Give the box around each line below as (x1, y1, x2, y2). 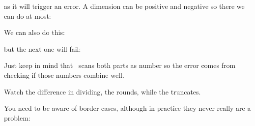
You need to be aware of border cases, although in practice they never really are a (4, 103, 251, 113)
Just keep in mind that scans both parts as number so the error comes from (4, 60, 236, 70)
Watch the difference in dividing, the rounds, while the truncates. (4, 86, 201, 96)
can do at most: (4, 10, 51, 21)
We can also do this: (4, 27, 65, 37)
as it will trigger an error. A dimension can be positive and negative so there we (4, 1, 245, 11)
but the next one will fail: (4, 43, 81, 54)
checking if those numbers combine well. (4, 69, 124, 80)
